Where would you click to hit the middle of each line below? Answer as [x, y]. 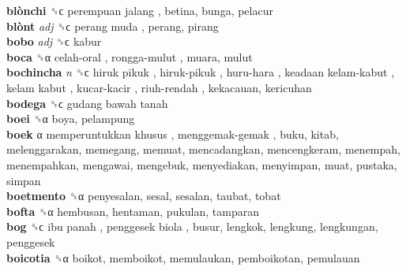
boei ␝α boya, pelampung [71, 119]
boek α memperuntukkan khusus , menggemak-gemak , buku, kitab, [173, 134]
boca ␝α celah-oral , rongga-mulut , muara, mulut [130, 56]
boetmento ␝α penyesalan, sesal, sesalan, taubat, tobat [144, 196]
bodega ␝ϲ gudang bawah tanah [87, 103]
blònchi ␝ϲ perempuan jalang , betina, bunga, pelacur [140, 10]
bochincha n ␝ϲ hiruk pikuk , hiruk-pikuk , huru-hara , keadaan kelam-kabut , [201, 72]
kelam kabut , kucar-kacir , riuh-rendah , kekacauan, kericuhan [159, 87]
